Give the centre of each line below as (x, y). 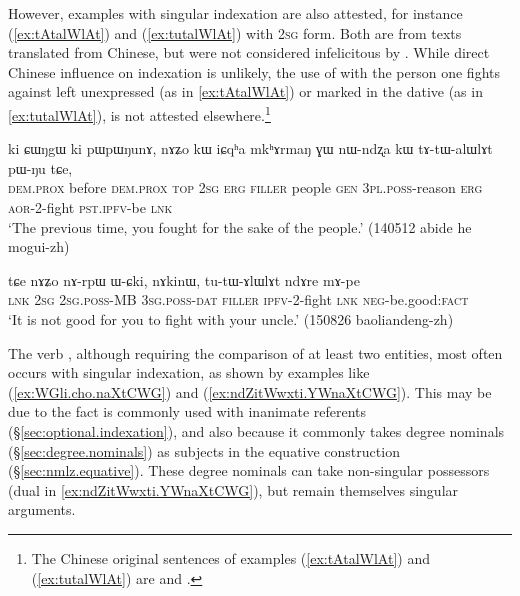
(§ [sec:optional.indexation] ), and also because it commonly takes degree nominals (256, 430)
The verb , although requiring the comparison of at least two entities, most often (255, 352)
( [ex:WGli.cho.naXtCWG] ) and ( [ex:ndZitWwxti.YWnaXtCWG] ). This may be (250, 391)
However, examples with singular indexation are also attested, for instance (235, 13)
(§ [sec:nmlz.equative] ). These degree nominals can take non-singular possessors (249, 470)
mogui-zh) (39, 246)
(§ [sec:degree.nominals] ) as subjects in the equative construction (204, 450)
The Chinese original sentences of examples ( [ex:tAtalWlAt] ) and (230, 557)
